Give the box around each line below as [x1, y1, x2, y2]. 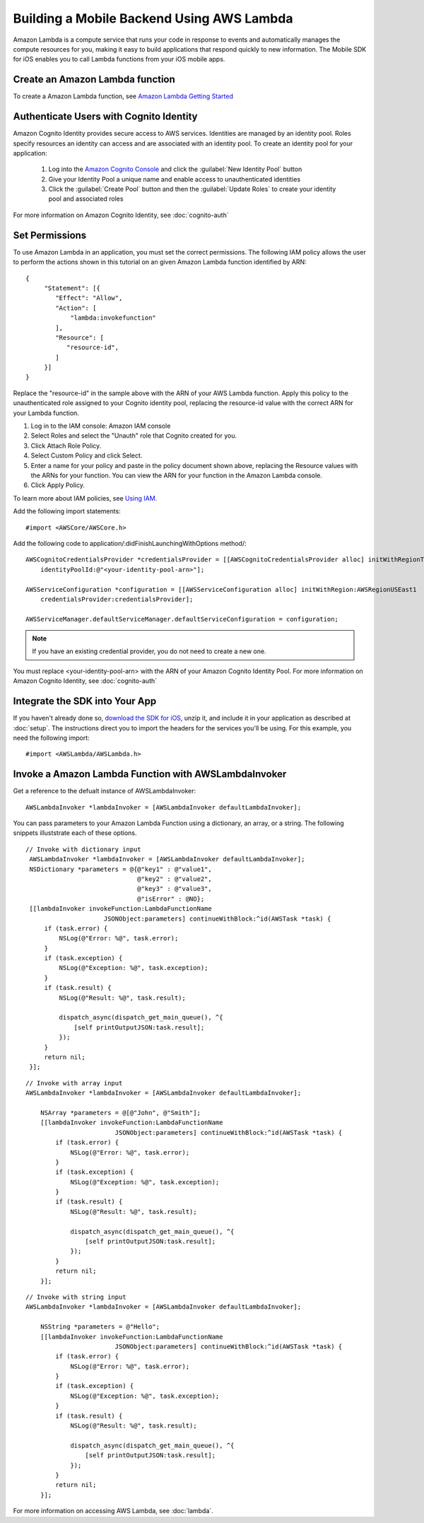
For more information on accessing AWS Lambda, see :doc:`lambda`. [13, 1507, 213, 1515]
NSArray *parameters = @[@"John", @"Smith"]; [40, 1109, 201, 1116]
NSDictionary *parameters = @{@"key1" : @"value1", [29, 865, 212, 873]
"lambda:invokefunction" [70, 314, 157, 322]
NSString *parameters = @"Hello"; [40, 1323, 160, 1331]
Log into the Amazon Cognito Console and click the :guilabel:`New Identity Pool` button [48, 165, 302, 173]
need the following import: [13, 733, 90, 742]
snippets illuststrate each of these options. [13, 829, 137, 837]
